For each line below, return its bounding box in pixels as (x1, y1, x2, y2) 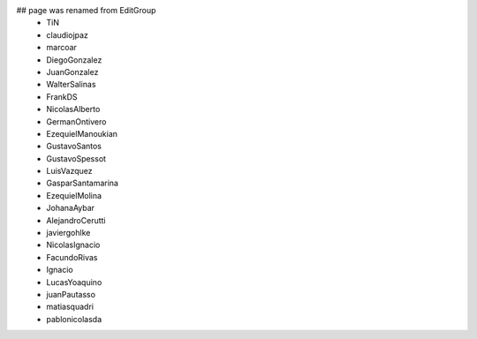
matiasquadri (46, 301, 95, 313)
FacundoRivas (46, 252, 98, 262)
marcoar (46, 42, 77, 53)
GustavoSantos (46, 141, 102, 152)
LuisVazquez (46, 166, 93, 177)
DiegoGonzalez (46, 54, 102, 65)
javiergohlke (46, 228, 91, 238)
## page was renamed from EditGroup (16, 5, 156, 15)
